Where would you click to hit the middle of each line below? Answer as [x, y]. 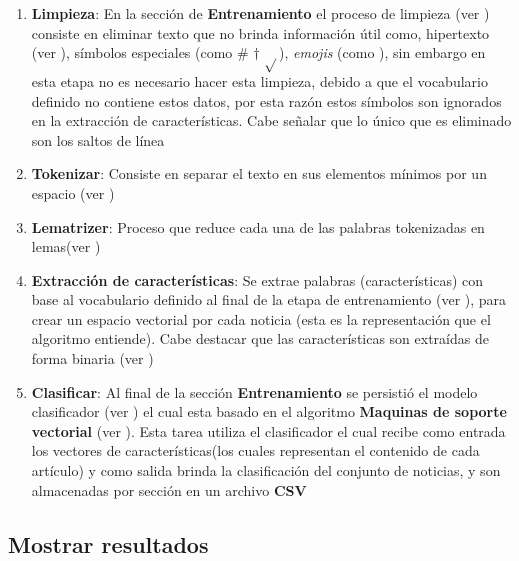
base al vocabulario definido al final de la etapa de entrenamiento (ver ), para [269, 299]
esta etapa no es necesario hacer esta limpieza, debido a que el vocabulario [259, 80]
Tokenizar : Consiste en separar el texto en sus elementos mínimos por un [259, 173]
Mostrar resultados [108, 543]
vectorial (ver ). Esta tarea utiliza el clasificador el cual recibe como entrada [268, 430]
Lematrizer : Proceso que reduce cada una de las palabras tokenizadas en [258, 226]
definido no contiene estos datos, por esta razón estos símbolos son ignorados [266, 100]
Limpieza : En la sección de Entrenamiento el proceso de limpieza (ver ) [260, 13]
